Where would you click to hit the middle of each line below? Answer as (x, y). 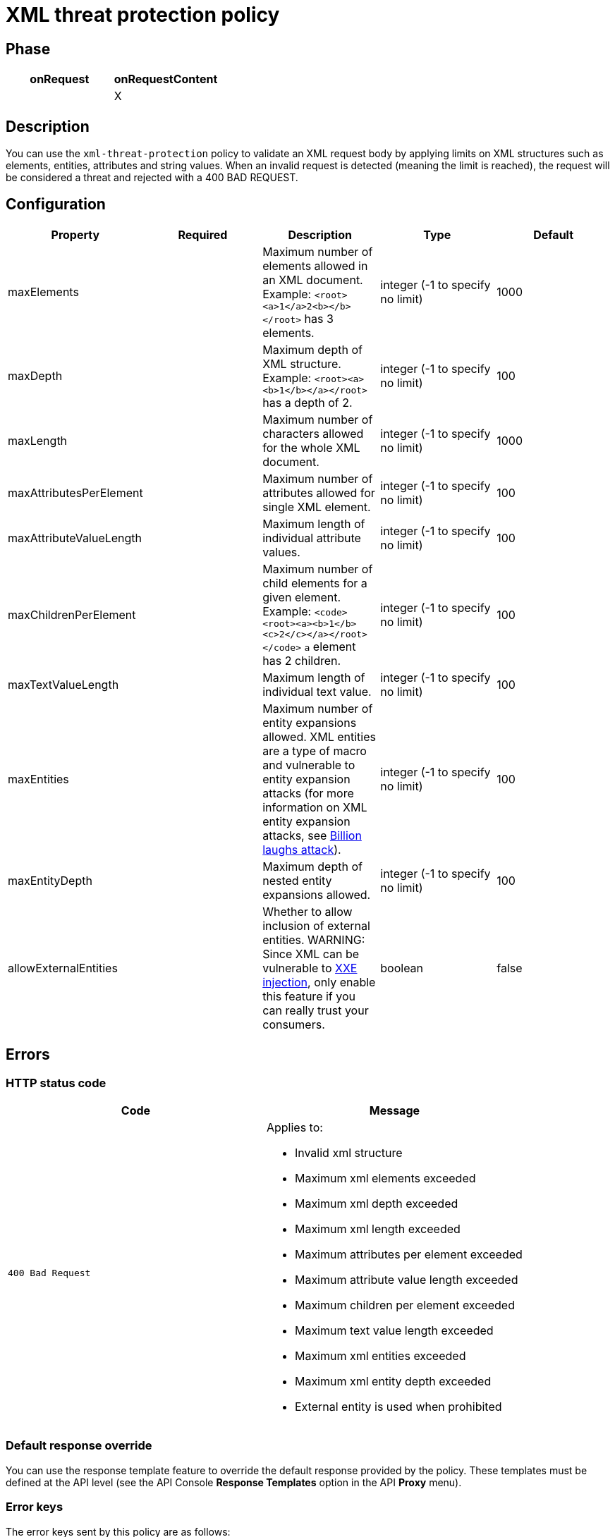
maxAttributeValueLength (75, 538)
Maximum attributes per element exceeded (408, 1255)
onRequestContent (166, 79)
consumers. (294, 1024)
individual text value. (317, 691)
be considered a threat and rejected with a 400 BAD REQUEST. (152, 178)
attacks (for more (308, 793)
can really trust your (316, 1010)
